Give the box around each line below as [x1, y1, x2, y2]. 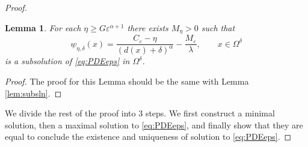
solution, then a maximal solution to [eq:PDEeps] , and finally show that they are [5, 118, 303, 131]
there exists [127, 21, 168, 34]
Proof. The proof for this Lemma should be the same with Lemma [5, 75, 249, 88]
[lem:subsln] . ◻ [5, 86, 62, 99]
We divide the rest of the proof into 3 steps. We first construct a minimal [5, 107, 275, 119]
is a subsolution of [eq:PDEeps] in [5, 55, 130, 67]
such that [201, 21, 235, 34]
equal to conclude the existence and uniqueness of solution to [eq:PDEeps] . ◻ [5, 130, 292, 143]
